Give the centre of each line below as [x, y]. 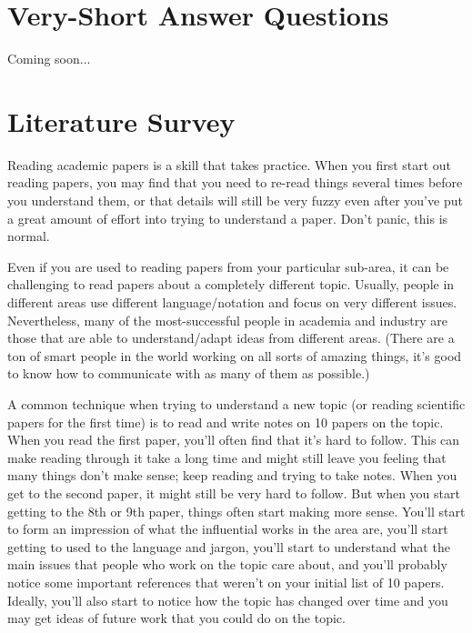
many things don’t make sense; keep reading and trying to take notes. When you [232, 475]
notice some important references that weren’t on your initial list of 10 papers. [226, 582]
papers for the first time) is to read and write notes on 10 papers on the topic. [226, 422]
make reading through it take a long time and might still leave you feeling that [227, 457]
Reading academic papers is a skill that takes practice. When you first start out [230, 164]
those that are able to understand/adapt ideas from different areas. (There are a [231, 338]
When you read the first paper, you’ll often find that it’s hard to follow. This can [234, 440]
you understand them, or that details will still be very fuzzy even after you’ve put [235, 201]
